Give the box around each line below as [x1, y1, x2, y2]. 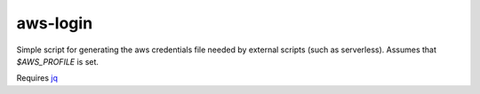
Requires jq [16, 73, 58, 83]
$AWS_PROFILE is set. [16, 56, 100, 67]
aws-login [16, 13, 93, 33]
